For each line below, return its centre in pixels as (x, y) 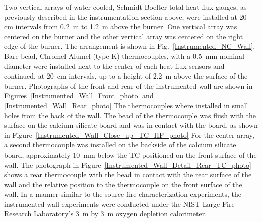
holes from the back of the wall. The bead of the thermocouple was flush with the (130, 115)
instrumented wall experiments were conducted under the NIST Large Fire (119, 204)
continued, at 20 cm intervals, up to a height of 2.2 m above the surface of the (126, 76)
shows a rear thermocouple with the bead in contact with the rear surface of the (128, 174)
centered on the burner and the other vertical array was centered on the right (124, 36)
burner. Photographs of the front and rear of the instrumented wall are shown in (128, 85)
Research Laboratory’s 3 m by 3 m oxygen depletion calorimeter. (106, 214)
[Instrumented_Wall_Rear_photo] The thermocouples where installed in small (126, 105)
